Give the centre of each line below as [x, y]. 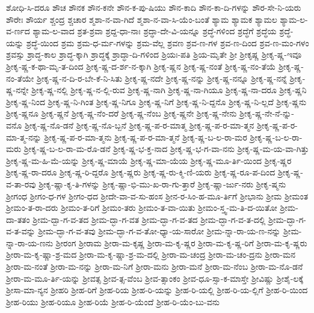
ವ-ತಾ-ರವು [21, 184]
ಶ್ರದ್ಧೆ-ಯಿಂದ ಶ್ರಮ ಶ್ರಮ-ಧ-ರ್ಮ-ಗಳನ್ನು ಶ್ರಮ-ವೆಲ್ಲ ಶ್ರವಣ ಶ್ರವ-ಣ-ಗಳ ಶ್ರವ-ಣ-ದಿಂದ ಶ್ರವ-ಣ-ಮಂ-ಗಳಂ [168, 42]
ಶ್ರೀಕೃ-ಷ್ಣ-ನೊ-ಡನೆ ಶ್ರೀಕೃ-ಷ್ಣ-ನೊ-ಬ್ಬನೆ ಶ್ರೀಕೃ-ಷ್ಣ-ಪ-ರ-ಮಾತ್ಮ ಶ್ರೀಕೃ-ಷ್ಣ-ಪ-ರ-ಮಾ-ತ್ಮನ [139, 125]
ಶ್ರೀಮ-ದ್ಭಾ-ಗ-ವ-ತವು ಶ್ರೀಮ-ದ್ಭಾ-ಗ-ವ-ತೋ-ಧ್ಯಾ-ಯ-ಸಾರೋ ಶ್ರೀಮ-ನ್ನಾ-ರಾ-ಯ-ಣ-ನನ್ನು [159, 231]
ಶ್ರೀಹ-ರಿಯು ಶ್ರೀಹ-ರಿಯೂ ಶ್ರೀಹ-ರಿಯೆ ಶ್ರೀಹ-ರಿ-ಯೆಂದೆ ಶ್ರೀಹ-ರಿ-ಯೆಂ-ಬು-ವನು [113, 301]
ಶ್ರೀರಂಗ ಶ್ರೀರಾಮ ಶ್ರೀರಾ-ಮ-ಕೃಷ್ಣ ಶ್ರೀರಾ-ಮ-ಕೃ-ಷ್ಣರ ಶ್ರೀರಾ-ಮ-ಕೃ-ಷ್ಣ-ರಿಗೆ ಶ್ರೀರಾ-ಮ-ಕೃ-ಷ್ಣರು [181, 242]
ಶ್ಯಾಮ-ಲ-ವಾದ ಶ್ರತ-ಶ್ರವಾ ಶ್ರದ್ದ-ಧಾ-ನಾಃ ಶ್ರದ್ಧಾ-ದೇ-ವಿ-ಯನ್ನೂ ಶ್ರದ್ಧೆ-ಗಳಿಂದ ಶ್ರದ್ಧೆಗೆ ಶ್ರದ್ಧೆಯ [155, 31]
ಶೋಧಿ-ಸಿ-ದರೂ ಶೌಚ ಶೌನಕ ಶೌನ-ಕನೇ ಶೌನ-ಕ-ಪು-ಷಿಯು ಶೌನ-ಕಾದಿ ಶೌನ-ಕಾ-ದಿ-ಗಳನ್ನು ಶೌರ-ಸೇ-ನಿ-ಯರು [154, 7]
